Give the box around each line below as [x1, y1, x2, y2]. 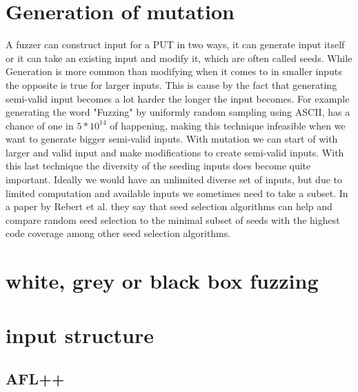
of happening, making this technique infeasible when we [110, 118, 346, 132]
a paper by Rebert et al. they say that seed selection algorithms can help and [6, 199, 332, 214]
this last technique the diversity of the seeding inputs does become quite [6, 158, 311, 173]
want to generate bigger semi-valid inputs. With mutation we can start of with [6, 132, 338, 146]
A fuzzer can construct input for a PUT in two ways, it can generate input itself [6, 37, 345, 52]
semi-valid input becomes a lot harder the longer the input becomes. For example [6, 91, 350, 105]
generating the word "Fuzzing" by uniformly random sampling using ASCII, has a [6, 105, 350, 119]
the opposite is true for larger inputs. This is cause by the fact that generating [6, 77, 337, 92]
